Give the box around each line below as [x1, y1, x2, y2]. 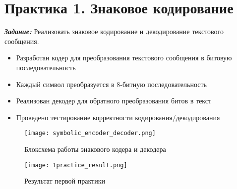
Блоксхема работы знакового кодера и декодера [24, 143, 166, 154]
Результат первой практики [24, 176, 105, 186]
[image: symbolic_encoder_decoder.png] [24, 130, 156, 137]
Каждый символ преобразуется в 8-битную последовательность [16, 79, 207, 89]
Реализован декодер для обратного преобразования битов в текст [16, 95, 212, 106]
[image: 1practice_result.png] [24, 161, 127, 169]
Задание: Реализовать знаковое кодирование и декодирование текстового [4, 26, 224, 37]
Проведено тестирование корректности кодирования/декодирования [16, 112, 220, 122]
